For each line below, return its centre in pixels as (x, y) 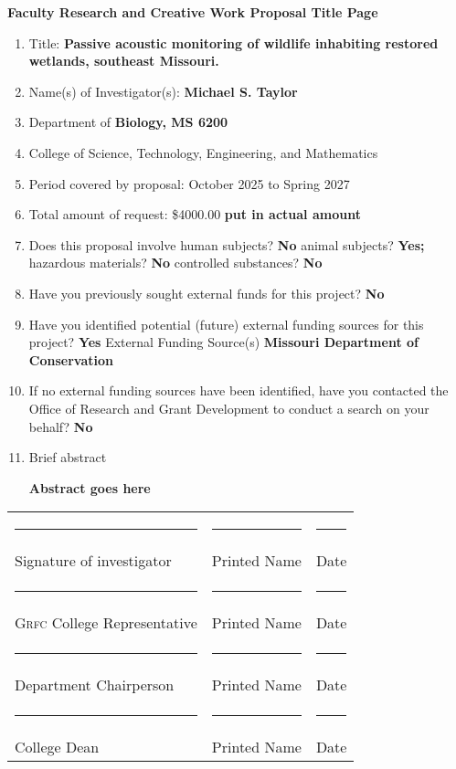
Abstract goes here (90, 487)
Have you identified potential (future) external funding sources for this (226, 324)
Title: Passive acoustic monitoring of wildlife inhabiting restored (233, 42)
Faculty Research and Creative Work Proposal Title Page (193, 12)
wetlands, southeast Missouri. (124, 61)
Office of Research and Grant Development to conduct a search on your (229, 408)
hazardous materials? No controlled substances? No (175, 263)
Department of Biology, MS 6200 (128, 122)
